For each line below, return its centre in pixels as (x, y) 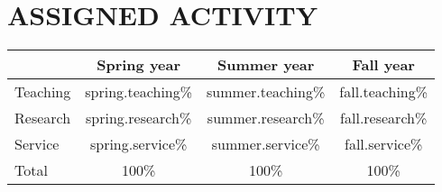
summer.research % (266, 118)
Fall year (383, 65)
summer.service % (266, 144)
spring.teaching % (139, 92)
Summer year (266, 65)
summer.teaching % (266, 92)
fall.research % (384, 118)
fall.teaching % (384, 92)
